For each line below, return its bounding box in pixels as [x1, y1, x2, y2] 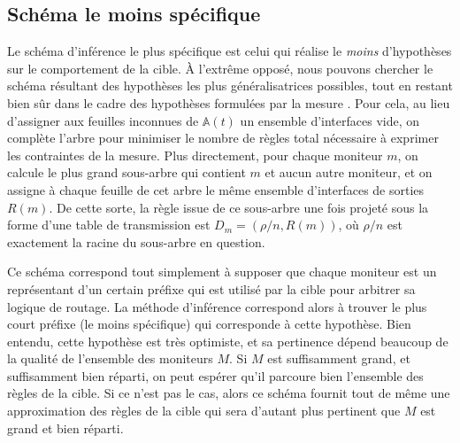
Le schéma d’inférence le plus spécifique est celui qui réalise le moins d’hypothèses [7, 42, 452, 60]
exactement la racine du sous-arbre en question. [7, 232, 265, 251]
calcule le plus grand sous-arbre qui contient [7, 163, 246, 182]
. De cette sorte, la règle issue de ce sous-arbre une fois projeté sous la [49, 198, 429, 216]
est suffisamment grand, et [267, 349, 410, 368]
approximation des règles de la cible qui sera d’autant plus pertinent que [7, 401, 401, 420]
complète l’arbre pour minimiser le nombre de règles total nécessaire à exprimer [7, 128, 439, 147]
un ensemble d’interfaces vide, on [240, 111, 420, 129]
